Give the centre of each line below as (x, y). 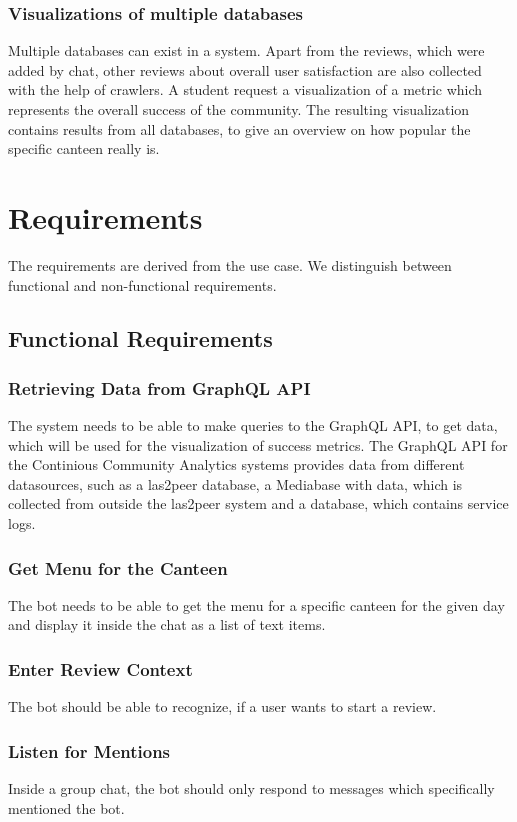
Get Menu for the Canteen (118, 567)
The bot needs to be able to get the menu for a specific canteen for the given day (256, 604)
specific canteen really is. (84, 148)
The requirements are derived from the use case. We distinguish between (230, 264)
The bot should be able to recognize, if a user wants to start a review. (222, 706)
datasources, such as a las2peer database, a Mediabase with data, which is (235, 483)
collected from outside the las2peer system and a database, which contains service (258, 503)
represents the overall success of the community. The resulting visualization (239, 109)
